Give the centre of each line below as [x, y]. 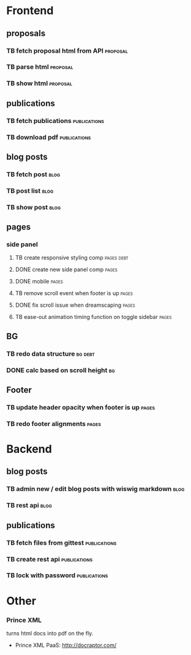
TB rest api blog [29, 506]
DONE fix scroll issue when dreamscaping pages [75, 305]
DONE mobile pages [39, 282]
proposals [26, 33]
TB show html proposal [39, 83]
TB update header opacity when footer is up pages [81, 407]
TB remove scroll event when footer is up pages [74, 293]
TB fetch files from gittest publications [62, 542]
